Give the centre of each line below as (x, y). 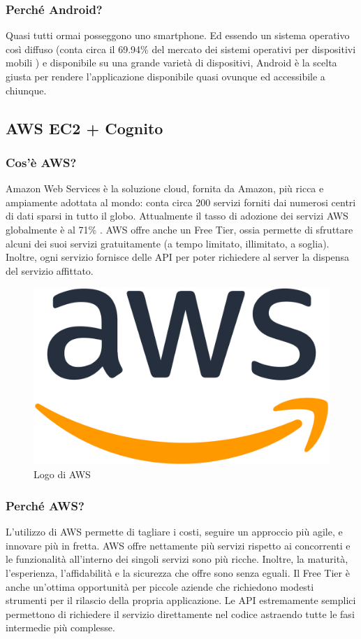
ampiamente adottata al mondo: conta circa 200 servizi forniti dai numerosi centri (181, 202)
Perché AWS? (45, 505)
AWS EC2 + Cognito (84, 128)
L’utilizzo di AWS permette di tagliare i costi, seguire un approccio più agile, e (174, 532)
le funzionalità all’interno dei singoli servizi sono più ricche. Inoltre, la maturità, (177, 559)
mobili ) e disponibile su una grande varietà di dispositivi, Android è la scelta (171, 63)
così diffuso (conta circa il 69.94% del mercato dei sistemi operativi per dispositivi (181, 49)
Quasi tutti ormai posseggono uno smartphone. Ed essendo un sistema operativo (178, 35)
